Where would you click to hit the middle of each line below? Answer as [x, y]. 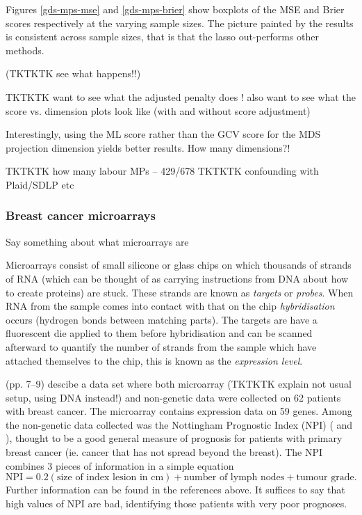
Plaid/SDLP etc [40, 184]
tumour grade [325, 478]
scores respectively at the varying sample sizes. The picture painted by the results [180, 23]
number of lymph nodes [234, 478]
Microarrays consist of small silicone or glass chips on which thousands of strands [179, 265]
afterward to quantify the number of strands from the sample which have [161, 346]
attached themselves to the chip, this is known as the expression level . [154, 360]
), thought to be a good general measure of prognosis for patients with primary [174, 438]
